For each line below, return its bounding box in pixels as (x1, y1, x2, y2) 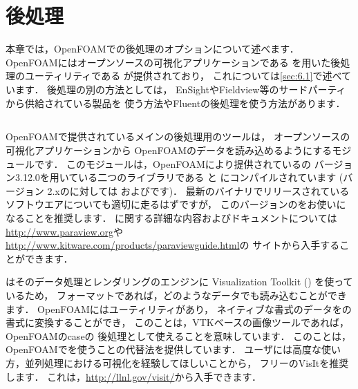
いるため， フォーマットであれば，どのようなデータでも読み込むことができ (6, 288, 347, 303)
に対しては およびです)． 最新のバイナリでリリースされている (69, 183, 350, 198)
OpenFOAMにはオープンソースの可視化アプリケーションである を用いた (6, 55, 331, 69)
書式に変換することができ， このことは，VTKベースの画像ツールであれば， (6, 315, 349, 330)
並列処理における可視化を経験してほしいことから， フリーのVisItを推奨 (24, 355, 349, 370)
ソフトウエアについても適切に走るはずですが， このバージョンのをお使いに (6, 197, 346, 211)
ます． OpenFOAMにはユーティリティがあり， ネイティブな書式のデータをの (6, 301, 352, 316)
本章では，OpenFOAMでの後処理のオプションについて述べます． (6, 41, 299, 56)
